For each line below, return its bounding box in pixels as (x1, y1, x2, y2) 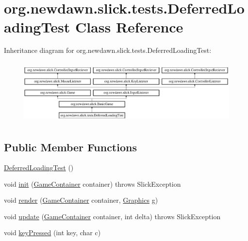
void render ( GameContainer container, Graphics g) (4, 195, 158, 205)
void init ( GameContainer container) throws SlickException (4, 178, 181, 189)
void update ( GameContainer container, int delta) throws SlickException (4, 211, 221, 221)
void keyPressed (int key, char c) (4, 227, 101, 238)
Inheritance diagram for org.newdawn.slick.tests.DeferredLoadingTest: (4, 45, 212, 55)
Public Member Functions (4, 140, 137, 155)
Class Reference (75, 17, 183, 37)
